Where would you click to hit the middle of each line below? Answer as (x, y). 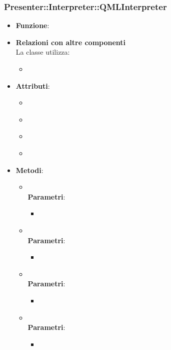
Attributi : (33, 85)
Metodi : (29, 170)
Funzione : (32, 25)
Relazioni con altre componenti (71, 42)
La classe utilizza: (43, 52)
